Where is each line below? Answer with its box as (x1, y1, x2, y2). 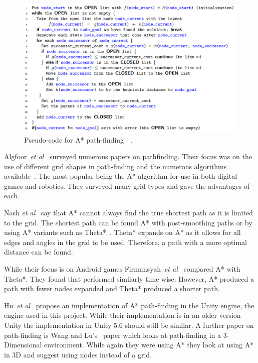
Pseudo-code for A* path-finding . (24, 134, 133, 145)
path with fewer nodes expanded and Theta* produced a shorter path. (4, 283, 220, 294)
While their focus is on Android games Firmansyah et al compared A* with (4, 264, 240, 274)
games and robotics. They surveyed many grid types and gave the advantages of (4, 180, 250, 191)
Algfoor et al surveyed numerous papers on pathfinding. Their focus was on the (4, 151, 252, 162)
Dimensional (4, 339, 42, 350)
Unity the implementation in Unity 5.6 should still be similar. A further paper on (4, 320, 254, 330)
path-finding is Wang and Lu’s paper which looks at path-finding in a (4, 329, 221, 340)
